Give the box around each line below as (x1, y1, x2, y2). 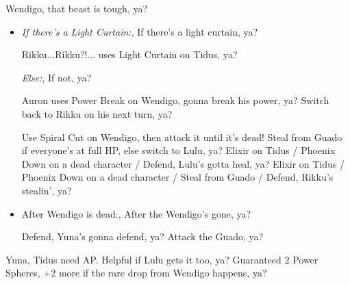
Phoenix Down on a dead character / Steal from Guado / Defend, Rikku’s (21, 170, 334, 184)
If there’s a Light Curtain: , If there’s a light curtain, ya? (21, 24, 258, 38)
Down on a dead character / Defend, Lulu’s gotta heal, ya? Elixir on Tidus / (21, 156, 345, 170)
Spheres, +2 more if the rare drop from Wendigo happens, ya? (5, 266, 267, 280)
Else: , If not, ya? (21, 70, 92, 84)
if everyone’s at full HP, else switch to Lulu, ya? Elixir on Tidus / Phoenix (21, 143, 336, 157)
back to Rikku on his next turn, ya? (21, 106, 173, 120)
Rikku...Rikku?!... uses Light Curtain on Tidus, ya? (21, 47, 238, 62)
